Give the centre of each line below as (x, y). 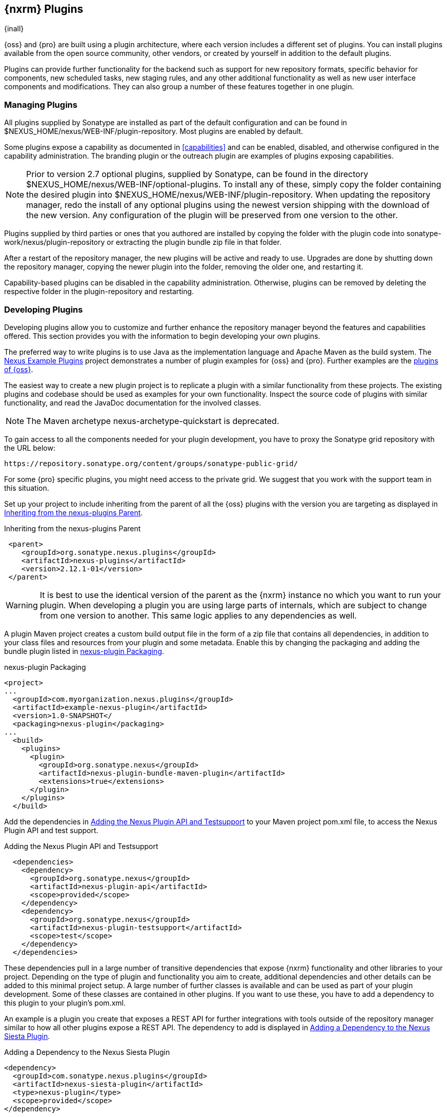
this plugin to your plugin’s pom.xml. (65, 1003)
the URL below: (30, 448)
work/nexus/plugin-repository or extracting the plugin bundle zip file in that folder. (143, 242)
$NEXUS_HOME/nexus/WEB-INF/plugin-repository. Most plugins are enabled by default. (154, 131)
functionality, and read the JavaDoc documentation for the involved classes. (133, 402)
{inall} (14, 29)
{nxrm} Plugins (44, 9)
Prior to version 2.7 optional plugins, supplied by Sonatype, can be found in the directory (197, 174)
